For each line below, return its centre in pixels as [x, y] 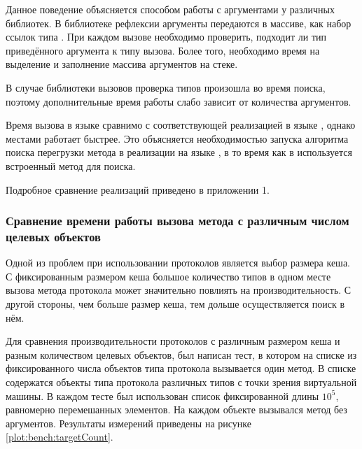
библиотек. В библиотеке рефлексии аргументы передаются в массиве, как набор [179, 23]
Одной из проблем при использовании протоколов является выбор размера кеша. [178, 263]
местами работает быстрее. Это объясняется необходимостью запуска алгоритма [177, 138]
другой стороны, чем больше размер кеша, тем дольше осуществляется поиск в [175, 304]
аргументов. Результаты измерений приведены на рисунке [128, 423]
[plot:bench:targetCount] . [60, 437]
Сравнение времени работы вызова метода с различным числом [177, 221]
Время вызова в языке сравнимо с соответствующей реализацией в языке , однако [181, 125]
